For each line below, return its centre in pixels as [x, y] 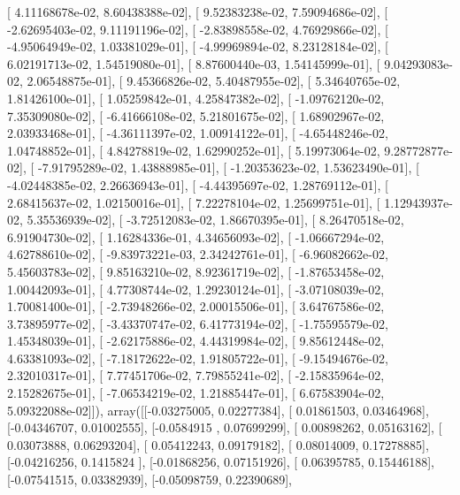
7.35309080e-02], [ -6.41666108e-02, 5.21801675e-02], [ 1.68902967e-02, [196, 115]
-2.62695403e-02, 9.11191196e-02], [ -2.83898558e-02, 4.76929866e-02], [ [198, 29]
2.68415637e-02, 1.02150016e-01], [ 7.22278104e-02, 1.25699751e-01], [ [194, 202]
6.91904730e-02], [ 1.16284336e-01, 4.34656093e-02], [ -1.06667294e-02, [196, 236]
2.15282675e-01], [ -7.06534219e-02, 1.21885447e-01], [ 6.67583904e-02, [196, 393]
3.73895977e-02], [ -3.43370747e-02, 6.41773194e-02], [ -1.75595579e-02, [198, 323]
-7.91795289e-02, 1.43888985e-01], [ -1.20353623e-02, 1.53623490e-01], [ [228, 168]
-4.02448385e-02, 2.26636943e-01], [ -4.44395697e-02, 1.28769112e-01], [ [198, 184]
